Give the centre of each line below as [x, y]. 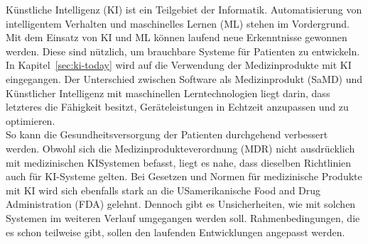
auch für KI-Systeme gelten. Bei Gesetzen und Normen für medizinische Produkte [184, 176]
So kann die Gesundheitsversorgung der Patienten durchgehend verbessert [167, 134]
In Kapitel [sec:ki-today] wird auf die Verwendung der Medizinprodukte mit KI [179, 65]
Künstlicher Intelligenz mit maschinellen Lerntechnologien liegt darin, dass [168, 93]
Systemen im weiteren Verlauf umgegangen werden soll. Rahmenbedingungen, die [183, 217]
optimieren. [31, 120]
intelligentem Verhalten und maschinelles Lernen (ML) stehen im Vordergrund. [178, 23]
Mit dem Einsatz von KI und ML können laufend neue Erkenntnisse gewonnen [177, 37]
